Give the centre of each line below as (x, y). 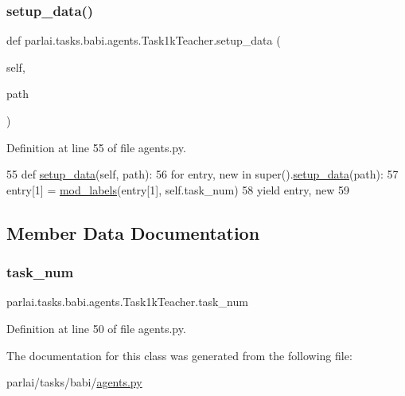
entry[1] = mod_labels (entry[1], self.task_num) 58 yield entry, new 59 (178, 189)
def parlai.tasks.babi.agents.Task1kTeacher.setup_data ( (144, 40)
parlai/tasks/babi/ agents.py (74, 382)
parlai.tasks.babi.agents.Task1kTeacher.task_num (127, 302)
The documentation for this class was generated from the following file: (179, 355)
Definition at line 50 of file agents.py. (96, 328)
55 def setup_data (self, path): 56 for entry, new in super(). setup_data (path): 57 (202, 174)
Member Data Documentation (133, 232)
